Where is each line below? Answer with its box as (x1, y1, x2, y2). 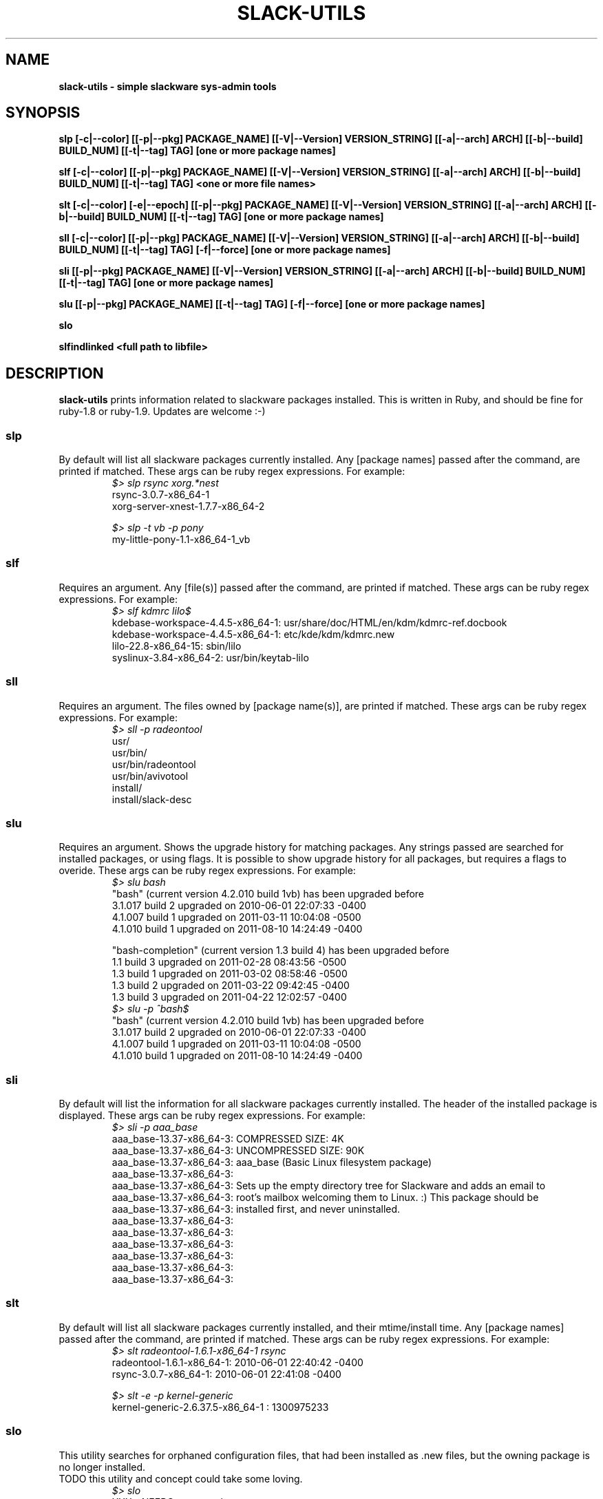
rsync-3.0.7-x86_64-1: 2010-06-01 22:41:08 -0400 (112, 1368, 341, 1380)
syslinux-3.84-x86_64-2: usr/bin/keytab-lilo (112, 651, 309, 663)
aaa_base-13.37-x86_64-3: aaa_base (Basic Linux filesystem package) (112, 1156, 432, 1169)
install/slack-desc (112, 793, 192, 805)
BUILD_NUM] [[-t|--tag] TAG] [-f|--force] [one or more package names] (59, 244, 391, 256)
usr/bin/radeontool (112, 758, 196, 770)
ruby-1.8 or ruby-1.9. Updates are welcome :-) (59, 405, 266, 418)
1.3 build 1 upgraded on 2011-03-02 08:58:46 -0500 (112, 968, 348, 980)
